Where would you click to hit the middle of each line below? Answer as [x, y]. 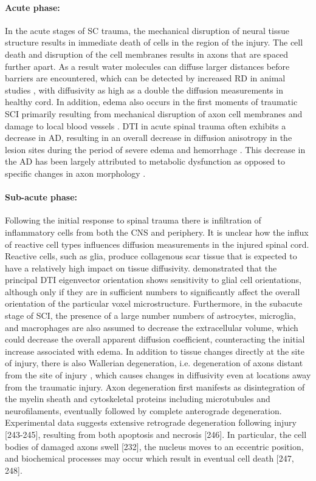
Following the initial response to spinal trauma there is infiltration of [133, 220]
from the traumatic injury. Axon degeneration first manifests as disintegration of [155, 387]
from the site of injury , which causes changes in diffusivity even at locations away [158, 375]
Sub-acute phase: [41, 197]
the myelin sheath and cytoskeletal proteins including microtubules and [138, 399]
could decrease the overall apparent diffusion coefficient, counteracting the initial [155, 339]
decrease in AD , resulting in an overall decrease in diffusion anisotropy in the [149, 138]
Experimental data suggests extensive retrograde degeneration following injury [151, 422]
